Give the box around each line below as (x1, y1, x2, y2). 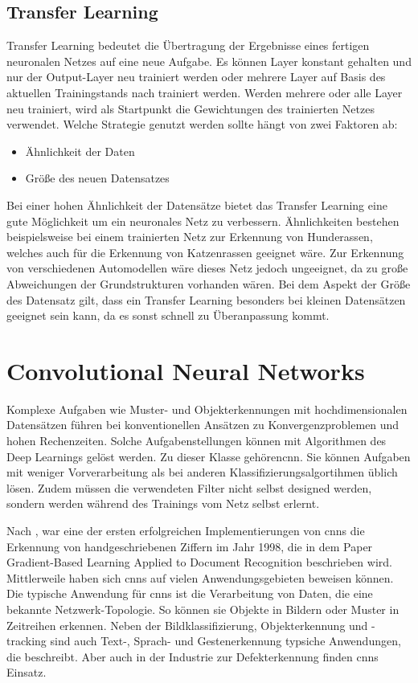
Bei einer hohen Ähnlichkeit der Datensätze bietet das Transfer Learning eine (6, 196, 387, 213)
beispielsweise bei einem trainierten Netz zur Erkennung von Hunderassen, (6, 228, 373, 245)
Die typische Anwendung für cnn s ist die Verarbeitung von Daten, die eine (6, 585, 373, 602)
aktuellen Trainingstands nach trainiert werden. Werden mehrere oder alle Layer (6, 84, 403, 100)
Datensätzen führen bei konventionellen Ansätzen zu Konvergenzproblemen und (6, 416, 400, 433)
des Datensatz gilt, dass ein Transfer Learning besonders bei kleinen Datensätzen (6, 291, 406, 308)
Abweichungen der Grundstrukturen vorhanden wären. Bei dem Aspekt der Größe (6, 275, 411, 292)
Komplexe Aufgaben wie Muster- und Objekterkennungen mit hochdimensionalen (6, 400, 408, 417)
